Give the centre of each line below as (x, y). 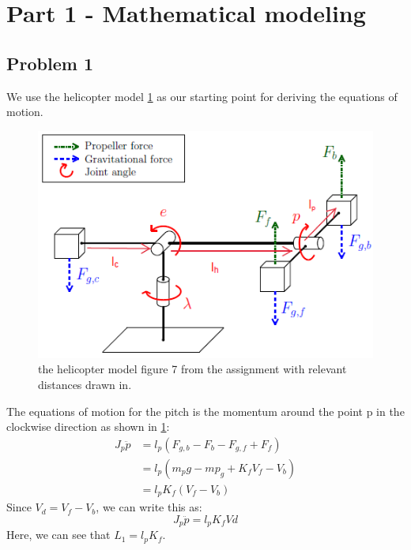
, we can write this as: (149, 507)
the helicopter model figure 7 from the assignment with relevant (192, 369)
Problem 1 (50, 63)
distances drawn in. (85, 384)
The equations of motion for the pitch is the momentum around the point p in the (205, 411)
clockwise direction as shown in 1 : (88, 427)
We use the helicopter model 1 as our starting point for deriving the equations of (202, 96)
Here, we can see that (58, 535)
